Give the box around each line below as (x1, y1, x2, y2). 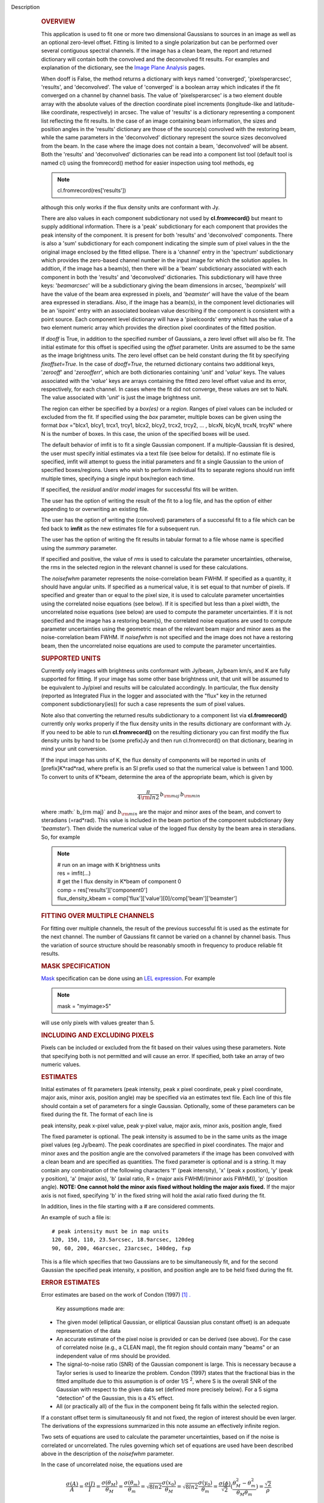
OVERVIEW (41, 17, 76, 26)
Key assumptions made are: (56, 1305, 125, 1312)
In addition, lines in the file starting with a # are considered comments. (41, 1203, 215, 1210)
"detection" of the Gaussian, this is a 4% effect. (56, 1394, 174, 1401)
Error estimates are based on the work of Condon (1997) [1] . (41, 1291, 191, 1299)
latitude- (274, 100, 295, 108)
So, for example (41, 833, 80, 840)
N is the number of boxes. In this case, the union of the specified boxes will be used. (41, 430, 250, 437)
